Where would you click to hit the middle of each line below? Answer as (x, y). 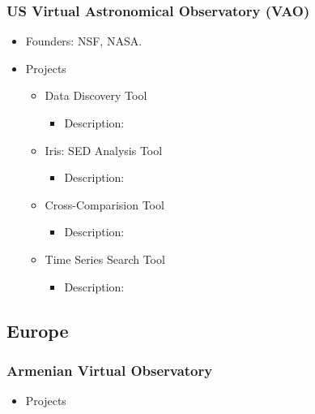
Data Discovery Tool (96, 95)
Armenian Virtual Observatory (110, 370)
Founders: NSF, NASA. (84, 41)
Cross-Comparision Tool (104, 204)
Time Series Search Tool (105, 259)
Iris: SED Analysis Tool (104, 150)
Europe (38, 330)
